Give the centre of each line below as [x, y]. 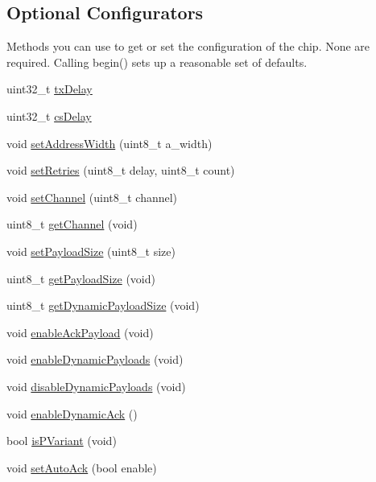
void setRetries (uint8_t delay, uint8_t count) [121, 170]
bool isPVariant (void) [62, 441]
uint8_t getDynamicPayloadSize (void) [103, 305]
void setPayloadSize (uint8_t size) [91, 251]
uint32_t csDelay [49, 115]
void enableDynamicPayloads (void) [95, 359]
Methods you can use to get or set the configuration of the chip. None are [188, 46]
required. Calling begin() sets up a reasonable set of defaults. [157, 62]
